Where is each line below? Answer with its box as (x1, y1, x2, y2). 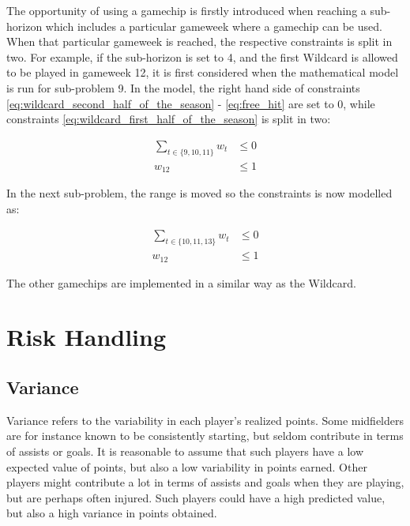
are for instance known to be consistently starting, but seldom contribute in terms (6, 427, 404, 444)
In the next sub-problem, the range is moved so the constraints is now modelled (6, 185, 393, 201)
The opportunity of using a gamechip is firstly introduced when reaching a (6, 2, 367, 18)
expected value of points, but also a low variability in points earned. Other (6, 458, 367, 475)
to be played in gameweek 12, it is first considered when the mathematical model (6, 64, 399, 81)
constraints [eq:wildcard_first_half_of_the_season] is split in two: (6, 111, 331, 127)
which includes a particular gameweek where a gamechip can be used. (45, 17, 382, 34)
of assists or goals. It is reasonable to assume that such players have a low (6, 442, 363, 459)
